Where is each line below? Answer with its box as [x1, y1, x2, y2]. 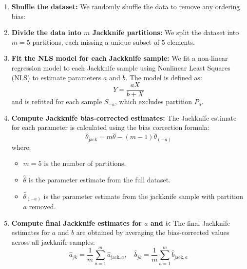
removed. [29, 201, 56, 212]
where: [11, 142, 31, 152]
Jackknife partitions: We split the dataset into [92, 27, 239, 37]
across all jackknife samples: [11, 236, 95, 247]
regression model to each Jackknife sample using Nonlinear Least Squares [11, 62, 230, 72]
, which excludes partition [114, 96, 192, 107]
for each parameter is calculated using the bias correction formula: [11, 122, 209, 132]
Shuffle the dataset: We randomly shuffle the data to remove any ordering [11, 1, 240, 11]
